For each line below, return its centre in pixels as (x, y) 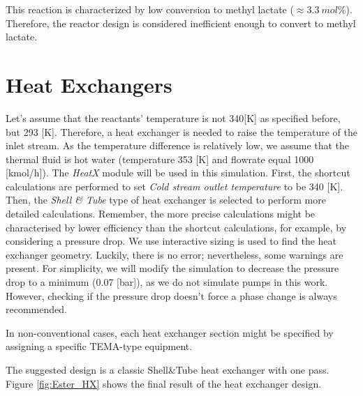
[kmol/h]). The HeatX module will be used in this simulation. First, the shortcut (178, 173)
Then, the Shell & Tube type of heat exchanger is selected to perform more (166, 200)
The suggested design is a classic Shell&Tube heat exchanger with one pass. (168, 370)
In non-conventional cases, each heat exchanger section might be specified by (170, 332)
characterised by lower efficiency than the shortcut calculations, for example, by (176, 227)
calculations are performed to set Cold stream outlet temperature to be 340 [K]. (175, 186)
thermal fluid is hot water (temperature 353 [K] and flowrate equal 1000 (160, 159)
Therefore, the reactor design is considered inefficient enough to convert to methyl (181, 23)
